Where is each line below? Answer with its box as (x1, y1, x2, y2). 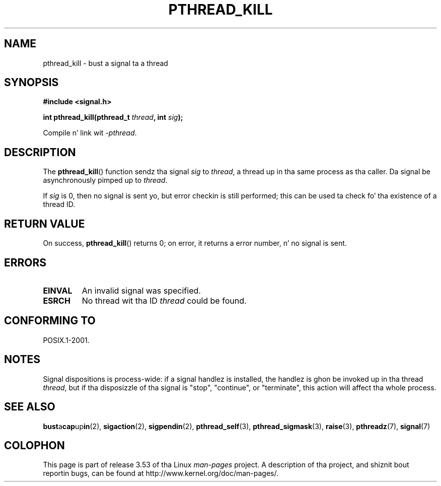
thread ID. (43, 200, 76, 209)
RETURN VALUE (4, 217, 85, 230)
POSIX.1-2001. (43, 335, 90, 344)
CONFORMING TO (4, 314, 96, 327)
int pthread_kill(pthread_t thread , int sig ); (43, 113, 183, 122)
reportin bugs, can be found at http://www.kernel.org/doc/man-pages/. (43, 469, 279, 478)
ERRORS (4, 256, 47, 269)
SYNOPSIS (4, 76, 59, 89)
